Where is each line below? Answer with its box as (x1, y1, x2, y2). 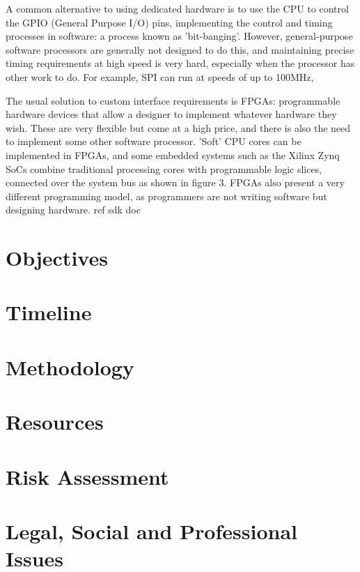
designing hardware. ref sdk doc (6, 202, 141, 217)
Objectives (6, 243, 108, 272)
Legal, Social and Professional (6, 516, 297, 545)
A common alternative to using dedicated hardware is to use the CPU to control (6, 1, 349, 15)
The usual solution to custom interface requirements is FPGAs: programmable (6, 93, 341, 107)
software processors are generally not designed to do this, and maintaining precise (6, 42, 354, 57)
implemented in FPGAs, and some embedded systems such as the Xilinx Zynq (6, 147, 340, 162)
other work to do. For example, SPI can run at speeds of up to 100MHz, (6, 69, 314, 84)
